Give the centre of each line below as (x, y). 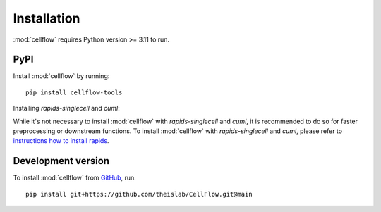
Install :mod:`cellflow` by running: (61, 76)
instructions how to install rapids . (61, 141)
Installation (47, 18)
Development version (61, 161)
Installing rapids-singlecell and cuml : (66, 108)
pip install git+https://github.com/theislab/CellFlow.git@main (139, 194)
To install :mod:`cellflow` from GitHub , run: (75, 178)
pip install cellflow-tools (74, 92)
